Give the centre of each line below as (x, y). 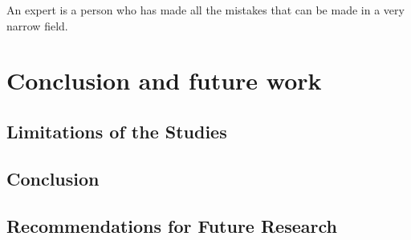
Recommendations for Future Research (172, 225)
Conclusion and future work (164, 80)
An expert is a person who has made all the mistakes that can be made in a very (205, 10)
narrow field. (37, 25)
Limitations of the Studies (117, 131)
